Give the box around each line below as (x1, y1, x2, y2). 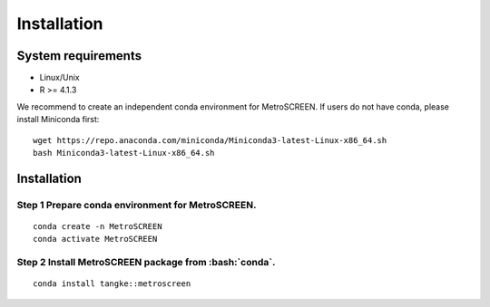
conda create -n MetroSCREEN (33, 221, 162, 231)
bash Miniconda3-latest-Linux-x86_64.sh (33, 148, 215, 158)
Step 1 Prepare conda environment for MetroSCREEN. (16, 198, 257, 211)
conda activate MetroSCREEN (33, 234, 158, 245)
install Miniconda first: (16, 114, 100, 125)
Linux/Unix (39, 72, 81, 83)
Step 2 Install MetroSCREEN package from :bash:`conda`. (16, 256, 276, 269)
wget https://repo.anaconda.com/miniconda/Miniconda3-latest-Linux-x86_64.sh (33, 135, 387, 145)
